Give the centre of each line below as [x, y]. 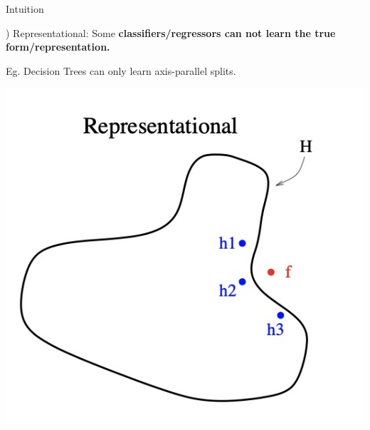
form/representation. [58, 47]
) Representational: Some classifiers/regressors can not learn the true [171, 32]
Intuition [25, 9]
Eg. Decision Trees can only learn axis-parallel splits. [121, 70]
